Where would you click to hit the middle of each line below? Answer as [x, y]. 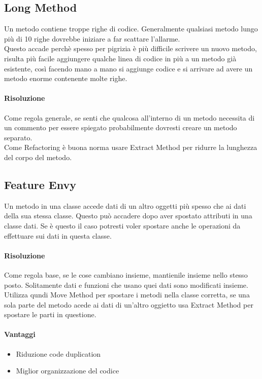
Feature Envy [40, 184]
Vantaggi [20, 334]
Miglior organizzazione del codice [68, 371]
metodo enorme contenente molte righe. [66, 78]
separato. [18, 137]
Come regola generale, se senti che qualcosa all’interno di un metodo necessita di [129, 117]
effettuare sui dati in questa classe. [58, 235]
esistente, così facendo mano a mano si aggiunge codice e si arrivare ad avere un [128, 68]
